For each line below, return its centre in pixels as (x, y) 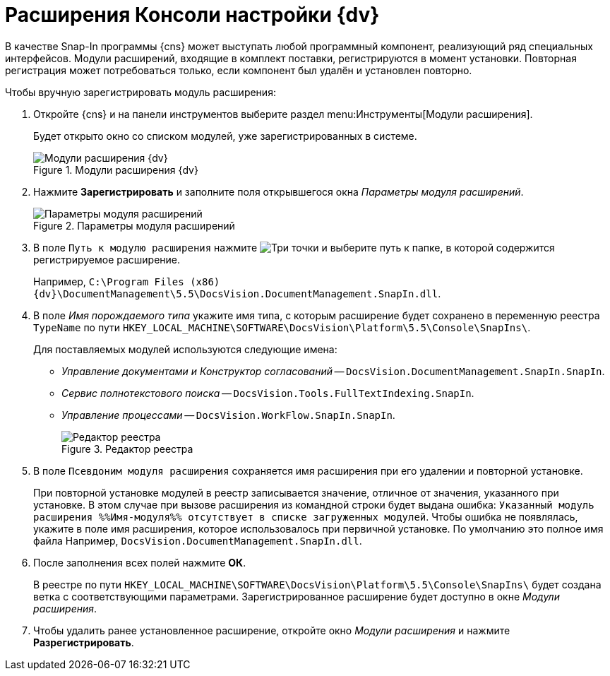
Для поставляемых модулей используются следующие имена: (185, 349)
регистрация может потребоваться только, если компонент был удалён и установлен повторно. (239, 70)
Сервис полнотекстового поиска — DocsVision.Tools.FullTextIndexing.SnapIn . (268, 393)
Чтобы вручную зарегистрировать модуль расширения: (140, 92)
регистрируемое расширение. (107, 259)
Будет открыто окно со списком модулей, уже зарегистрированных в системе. (225, 136)
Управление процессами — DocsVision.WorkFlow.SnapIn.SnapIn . (228, 415)
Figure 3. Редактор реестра (127, 449)
